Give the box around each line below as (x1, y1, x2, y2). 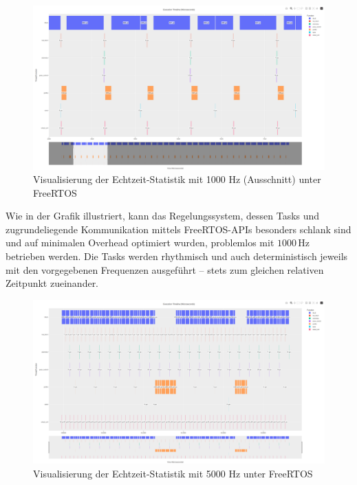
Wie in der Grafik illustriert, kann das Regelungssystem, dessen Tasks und (6, 208, 320, 223)
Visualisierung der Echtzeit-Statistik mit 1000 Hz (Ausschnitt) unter (33, 172, 321, 186)
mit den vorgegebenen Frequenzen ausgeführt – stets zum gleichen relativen (6, 262, 324, 277)
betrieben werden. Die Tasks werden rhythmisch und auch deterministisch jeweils (6, 249, 348, 263)
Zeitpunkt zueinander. (6, 276, 99, 290)
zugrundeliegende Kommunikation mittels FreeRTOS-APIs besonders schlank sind (6, 222, 351, 236)
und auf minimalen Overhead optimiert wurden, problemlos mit (6, 235, 274, 250)
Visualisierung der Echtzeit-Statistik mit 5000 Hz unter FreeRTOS (33, 466, 313, 480)
